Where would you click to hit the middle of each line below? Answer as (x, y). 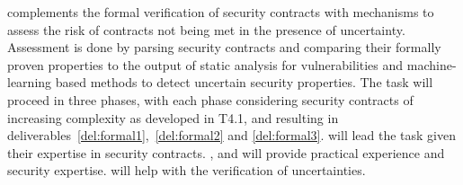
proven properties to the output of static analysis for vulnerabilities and (205, 64)
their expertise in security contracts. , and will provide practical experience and (226, 152)
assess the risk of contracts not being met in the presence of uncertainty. (206, 29)
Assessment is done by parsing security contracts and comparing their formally (224, 47)
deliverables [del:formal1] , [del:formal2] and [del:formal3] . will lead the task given (232, 135)
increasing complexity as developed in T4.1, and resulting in (173, 117)
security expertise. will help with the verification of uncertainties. (187, 170)
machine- (432, 64)
